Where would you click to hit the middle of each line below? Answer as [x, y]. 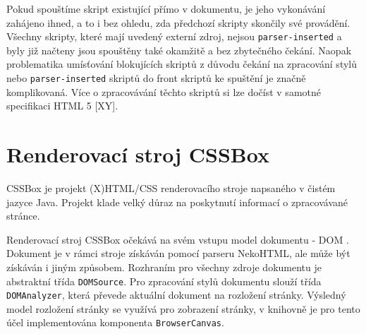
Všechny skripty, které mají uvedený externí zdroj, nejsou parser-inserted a [174, 36]
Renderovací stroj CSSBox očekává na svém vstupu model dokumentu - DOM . [178, 239]
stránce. [23, 216]
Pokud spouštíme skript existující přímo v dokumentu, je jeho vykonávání [166, 8]
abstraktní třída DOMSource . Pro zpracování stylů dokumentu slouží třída [164, 281]
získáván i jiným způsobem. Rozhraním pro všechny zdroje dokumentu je [164, 267]
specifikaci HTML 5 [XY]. [62, 106]
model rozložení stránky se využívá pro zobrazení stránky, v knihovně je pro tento [183, 308]
